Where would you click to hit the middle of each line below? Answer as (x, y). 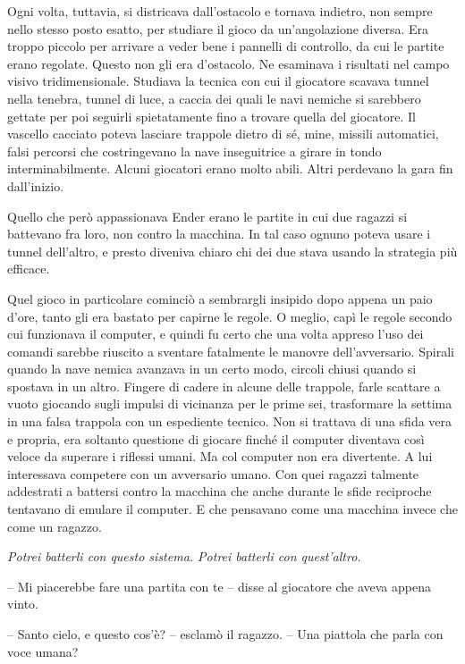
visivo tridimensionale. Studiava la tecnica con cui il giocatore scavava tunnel (218, 81)
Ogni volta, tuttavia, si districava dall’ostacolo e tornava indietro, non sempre (220, 11)
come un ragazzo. (55, 526)
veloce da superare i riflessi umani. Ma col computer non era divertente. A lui (220, 456)
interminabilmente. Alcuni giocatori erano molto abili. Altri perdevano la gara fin (230, 168)
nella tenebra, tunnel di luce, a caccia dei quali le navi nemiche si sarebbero (214, 98)
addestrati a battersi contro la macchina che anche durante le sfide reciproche (220, 491)
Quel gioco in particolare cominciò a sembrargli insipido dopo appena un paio (220, 298)
